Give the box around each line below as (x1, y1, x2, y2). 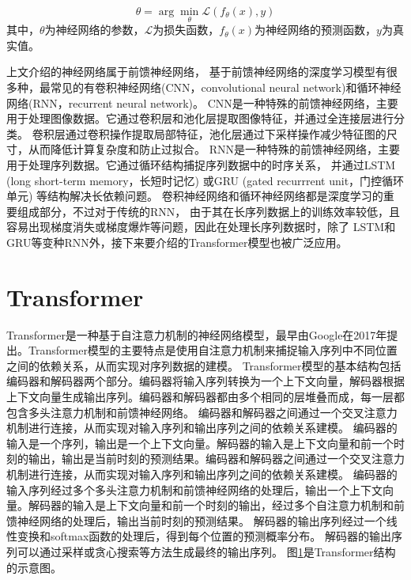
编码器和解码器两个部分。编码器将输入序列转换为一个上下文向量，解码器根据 (6, 373, 405, 389)
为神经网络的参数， (44, 21, 145, 38)
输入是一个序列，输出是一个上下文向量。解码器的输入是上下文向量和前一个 (6, 434, 394, 451)
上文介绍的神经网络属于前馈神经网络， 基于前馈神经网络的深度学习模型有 (6, 63, 386, 80)
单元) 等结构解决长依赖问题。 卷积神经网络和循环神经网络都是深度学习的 (6, 188, 383, 204)
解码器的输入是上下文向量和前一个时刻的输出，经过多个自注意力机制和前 (28, 497, 405, 514)
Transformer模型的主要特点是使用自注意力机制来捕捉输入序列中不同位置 (28, 342, 398, 358)
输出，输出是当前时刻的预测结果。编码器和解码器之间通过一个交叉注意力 (28, 450, 405, 467)
